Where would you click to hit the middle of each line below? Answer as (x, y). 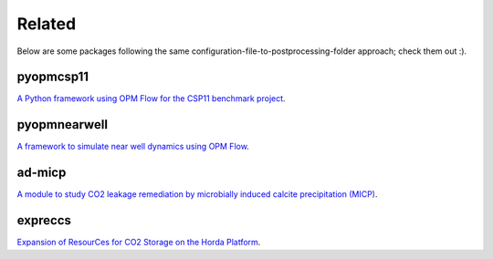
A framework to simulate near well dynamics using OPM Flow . (133, 147)
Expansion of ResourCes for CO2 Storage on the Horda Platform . (139, 243)
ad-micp (42, 173)
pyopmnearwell (63, 124)
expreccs (44, 220)
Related (47, 24)
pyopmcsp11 (53, 77)
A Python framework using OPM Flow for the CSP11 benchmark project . (152, 98)
